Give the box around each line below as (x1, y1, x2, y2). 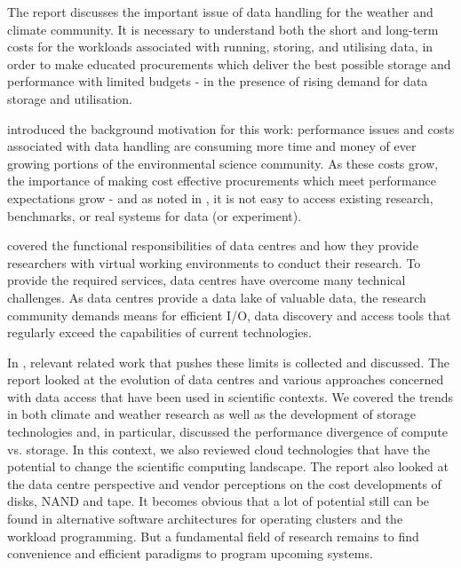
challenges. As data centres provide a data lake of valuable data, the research (7, 288, 426, 306)
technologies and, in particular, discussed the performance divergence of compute (7, 422, 448, 441)
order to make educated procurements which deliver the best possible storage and (7, 54, 451, 73)
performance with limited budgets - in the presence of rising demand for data (7, 72, 428, 91)
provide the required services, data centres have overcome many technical (7, 271, 406, 289)
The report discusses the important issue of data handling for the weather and (7, 3, 433, 20)
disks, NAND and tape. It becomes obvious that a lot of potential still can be (7, 492, 430, 510)
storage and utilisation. (7, 89, 132, 107)
